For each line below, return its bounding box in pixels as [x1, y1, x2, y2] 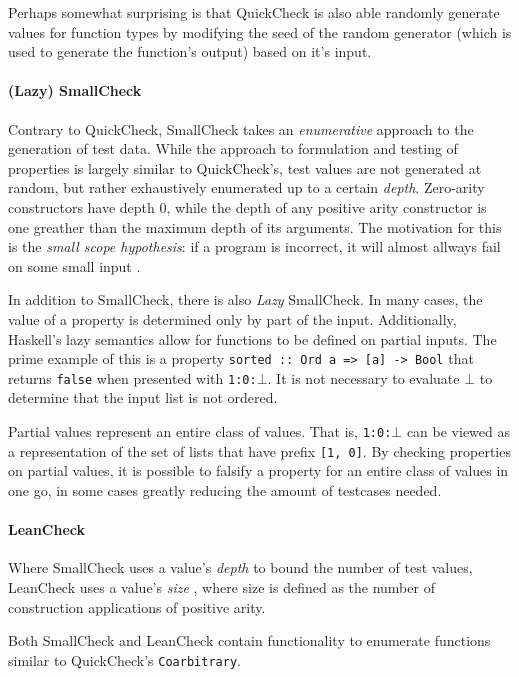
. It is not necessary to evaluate [267, 367, 460, 388]
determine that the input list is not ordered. [8, 387, 278, 408]
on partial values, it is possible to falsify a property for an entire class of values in [8, 460, 509, 481]
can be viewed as [406, 421, 510, 442]
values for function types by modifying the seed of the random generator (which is [8, 21, 512, 42]
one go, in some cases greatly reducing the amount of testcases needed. [8, 479, 442, 500]
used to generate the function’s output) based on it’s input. [8, 41, 372, 62]
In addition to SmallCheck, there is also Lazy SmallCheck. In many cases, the [8, 289, 483, 310]
